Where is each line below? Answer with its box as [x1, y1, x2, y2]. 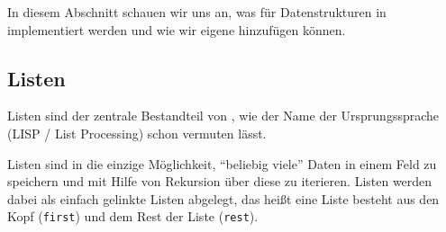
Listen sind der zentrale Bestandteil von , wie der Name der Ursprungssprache [7, 106, 440, 125]
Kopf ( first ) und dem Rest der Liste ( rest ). [7, 207, 259, 226]
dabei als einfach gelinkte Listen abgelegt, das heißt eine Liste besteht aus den [7, 189, 440, 208]
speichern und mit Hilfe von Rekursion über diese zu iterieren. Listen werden [7, 172, 432, 191]
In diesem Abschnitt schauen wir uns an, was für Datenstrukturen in [7, 3, 387, 21]
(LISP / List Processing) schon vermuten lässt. [7, 123, 267, 142]
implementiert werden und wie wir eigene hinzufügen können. [7, 20, 346, 39]
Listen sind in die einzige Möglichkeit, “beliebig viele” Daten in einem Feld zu [7, 154, 437, 173]
